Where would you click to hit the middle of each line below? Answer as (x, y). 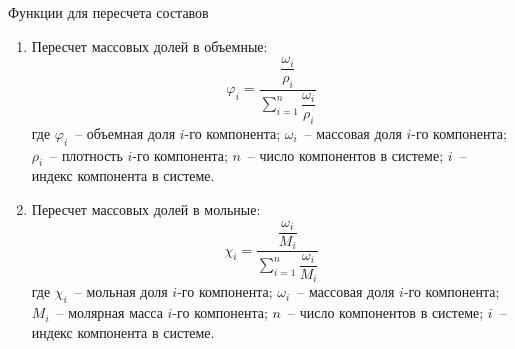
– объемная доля (125, 132)
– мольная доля (121, 291)
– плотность (86, 154)
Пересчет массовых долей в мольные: (146, 208)
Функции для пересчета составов (108, 12)
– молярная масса (109, 312)
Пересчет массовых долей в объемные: (149, 45)
